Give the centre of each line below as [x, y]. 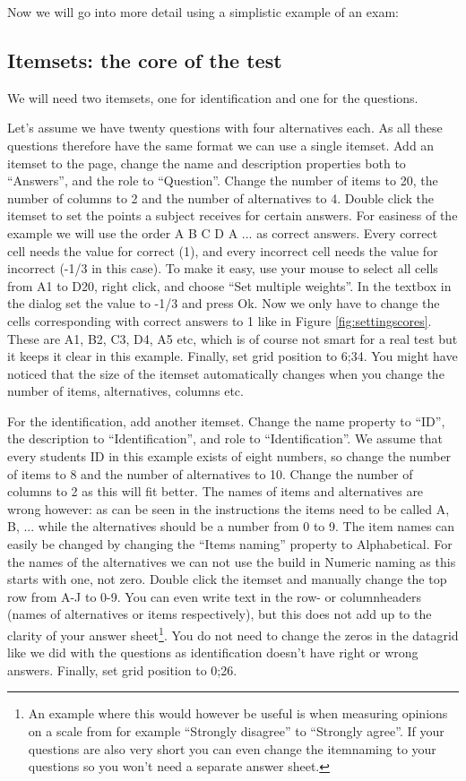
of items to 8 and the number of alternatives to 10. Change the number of [210, 473]
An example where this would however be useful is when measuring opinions [238, 713]
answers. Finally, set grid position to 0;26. [122, 669]
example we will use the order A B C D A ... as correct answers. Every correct [223, 232]
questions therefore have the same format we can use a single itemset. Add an [221, 145]
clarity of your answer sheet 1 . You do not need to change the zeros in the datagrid [233, 634]
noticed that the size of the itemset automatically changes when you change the [226, 373]
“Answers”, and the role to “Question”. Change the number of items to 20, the [223, 180]
